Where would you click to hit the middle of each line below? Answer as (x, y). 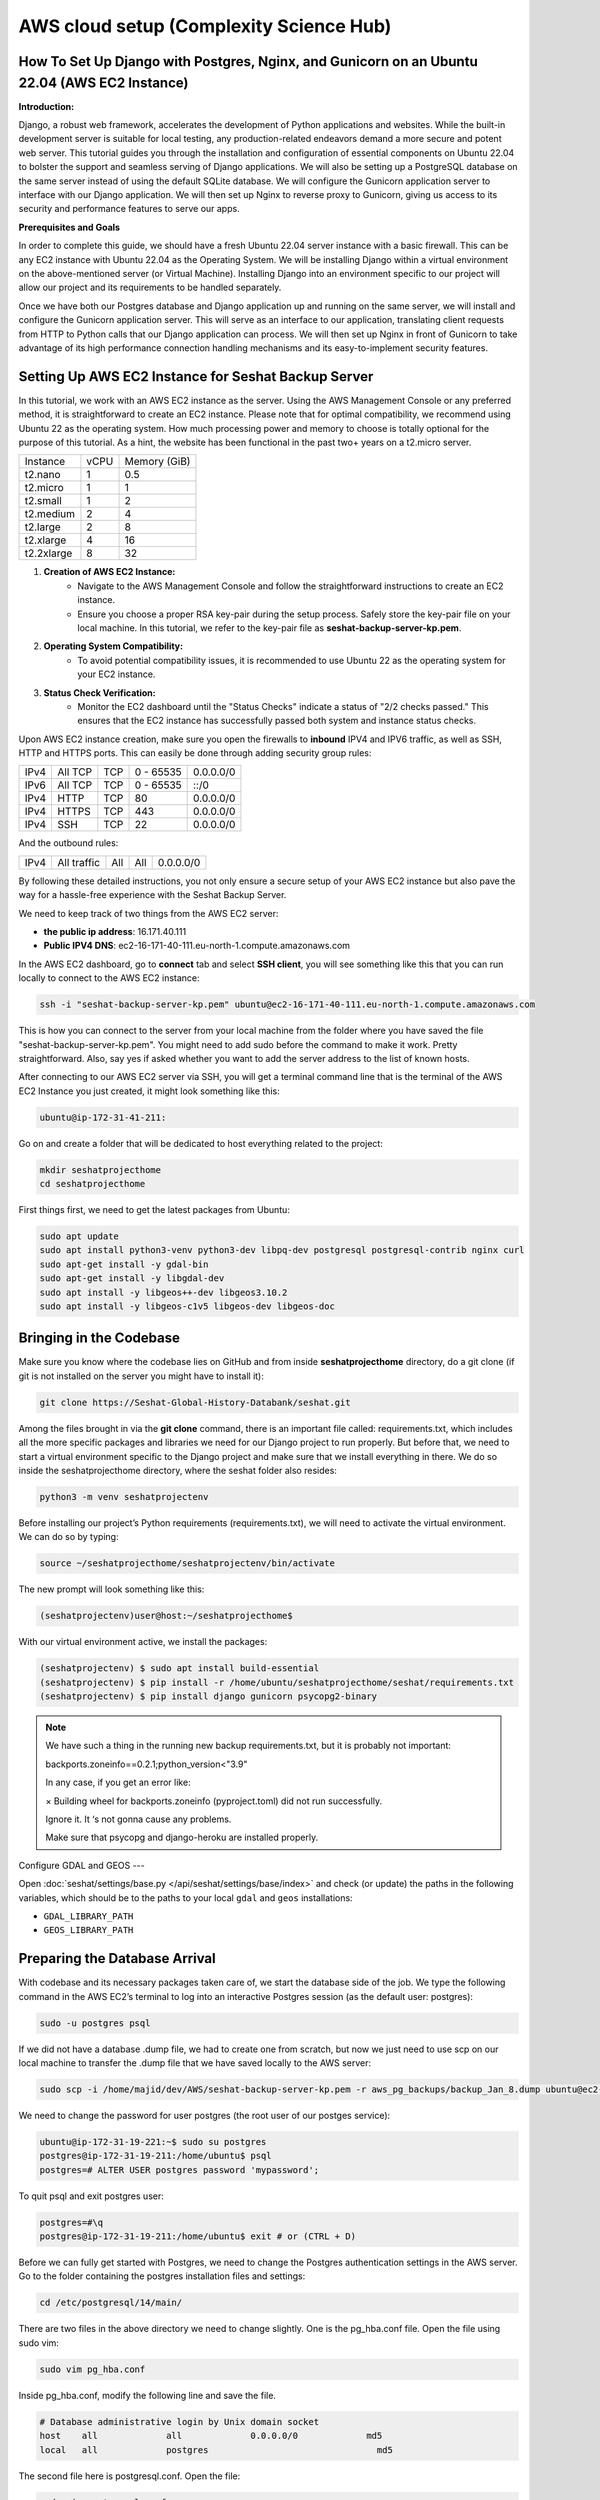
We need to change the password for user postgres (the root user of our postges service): (204, 2115)
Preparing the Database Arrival (117, 1958)
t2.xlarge (45, 540)
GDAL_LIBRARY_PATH (88, 1916)
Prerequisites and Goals (69, 227)
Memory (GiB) (157, 462)
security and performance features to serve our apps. (129, 209)
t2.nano (42, 475)
